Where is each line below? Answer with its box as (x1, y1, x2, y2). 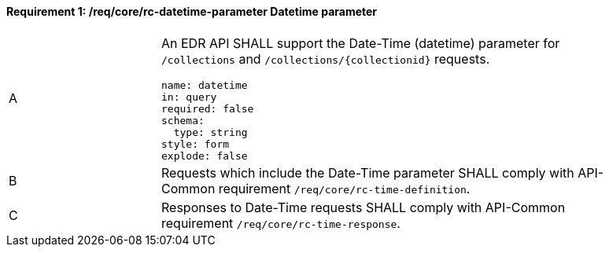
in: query (161, 90, 217, 103)
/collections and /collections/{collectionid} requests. (161, 50, 490, 67)
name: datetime (161, 79, 248, 91)
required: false (161, 102, 254, 115)
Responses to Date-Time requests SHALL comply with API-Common (161, 199, 566, 215)
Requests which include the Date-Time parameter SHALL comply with (161, 164, 574, 181)
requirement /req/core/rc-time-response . (161, 214, 400, 231)
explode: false (161, 149, 248, 162)
